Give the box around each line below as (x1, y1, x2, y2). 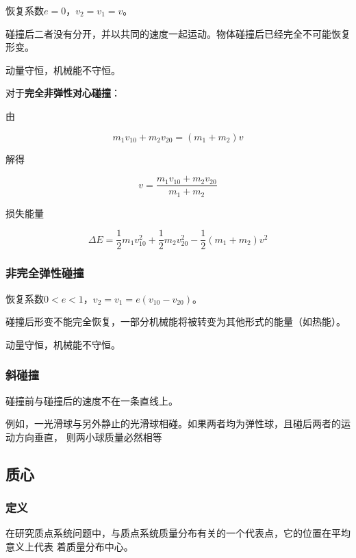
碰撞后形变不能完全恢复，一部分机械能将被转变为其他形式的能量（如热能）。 (5, 314, 346, 329)
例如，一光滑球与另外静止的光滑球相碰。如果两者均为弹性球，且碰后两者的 (5, 416, 341, 431)
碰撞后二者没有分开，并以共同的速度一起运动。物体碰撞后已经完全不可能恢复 (5, 26, 351, 40)
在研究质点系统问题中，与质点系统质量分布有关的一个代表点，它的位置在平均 (5, 526, 351, 540)
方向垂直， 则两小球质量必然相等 (14, 429, 162, 444)
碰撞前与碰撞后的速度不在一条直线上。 (5, 393, 178, 407)
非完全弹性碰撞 (5, 264, 84, 281)
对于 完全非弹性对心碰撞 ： (5, 86, 120, 100)
